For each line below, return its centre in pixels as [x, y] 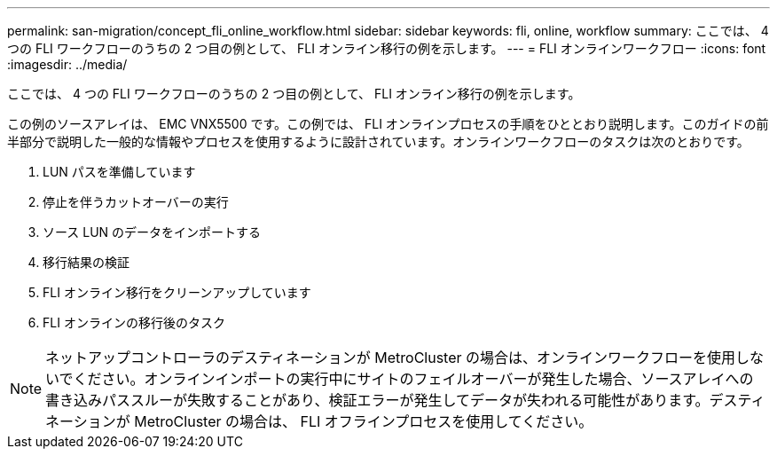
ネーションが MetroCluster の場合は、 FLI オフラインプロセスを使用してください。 [319, 421]
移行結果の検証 [86, 262]
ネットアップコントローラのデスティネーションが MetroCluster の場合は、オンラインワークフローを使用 [391, 358]
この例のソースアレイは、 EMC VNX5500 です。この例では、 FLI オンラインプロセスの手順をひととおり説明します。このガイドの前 [388, 124]
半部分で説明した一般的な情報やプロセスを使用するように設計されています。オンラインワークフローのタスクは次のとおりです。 [378, 142]
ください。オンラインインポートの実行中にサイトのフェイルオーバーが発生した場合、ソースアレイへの [413, 379]
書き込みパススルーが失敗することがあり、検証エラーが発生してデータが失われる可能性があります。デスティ [405, 400]
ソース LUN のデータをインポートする [152, 232]
